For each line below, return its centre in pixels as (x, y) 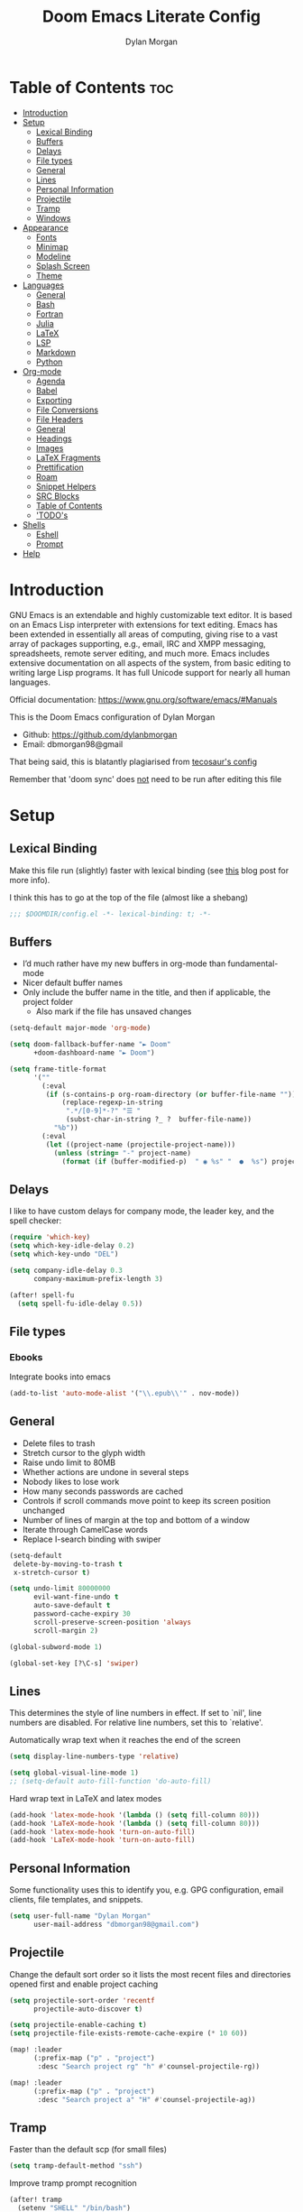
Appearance (46, 227)
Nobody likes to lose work (71, 1481)
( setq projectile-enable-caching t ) (78, 2025)
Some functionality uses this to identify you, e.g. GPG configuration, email (147, 1890)
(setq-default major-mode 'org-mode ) (80, 1028)
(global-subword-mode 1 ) (56, 1647)
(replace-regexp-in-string (113, 1102)
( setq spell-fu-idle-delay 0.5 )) (80, 1304)
